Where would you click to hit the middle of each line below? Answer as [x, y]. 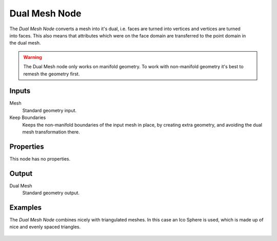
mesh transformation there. [51, 132]
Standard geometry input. [50, 110]
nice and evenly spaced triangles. [45, 227]
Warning [33, 57]
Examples [26, 207]
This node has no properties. [40, 158]
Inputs [20, 91]
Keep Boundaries [28, 117]
